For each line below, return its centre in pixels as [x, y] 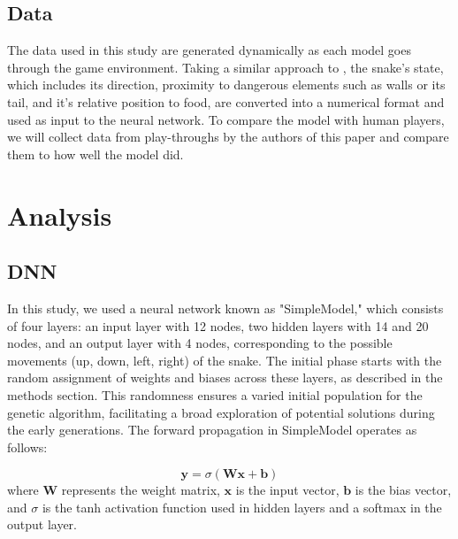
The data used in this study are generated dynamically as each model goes [209, 50]
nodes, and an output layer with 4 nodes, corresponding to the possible [200, 343]
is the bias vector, [403, 490]
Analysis [60, 215]
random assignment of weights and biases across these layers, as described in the [225, 377]
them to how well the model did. [95, 154]
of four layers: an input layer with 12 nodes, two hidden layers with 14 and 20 [218, 325]
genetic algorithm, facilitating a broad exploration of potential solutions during [221, 412]
